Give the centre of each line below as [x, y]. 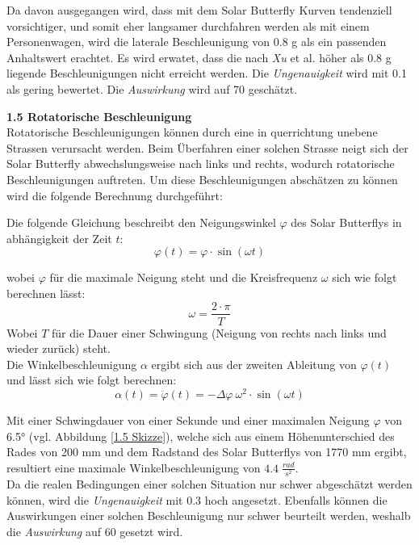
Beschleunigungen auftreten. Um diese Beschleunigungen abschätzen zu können [202, 179]
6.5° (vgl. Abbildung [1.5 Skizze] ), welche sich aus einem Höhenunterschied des [201, 436]
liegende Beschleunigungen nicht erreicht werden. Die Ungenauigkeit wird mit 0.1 [207, 73]
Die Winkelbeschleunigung [72, 364]
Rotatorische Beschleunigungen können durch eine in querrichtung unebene [192, 132]
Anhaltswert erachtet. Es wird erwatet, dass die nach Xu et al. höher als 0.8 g [199, 57]
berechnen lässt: [46, 293]
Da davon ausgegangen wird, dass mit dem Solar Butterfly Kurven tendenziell [199, 10]
